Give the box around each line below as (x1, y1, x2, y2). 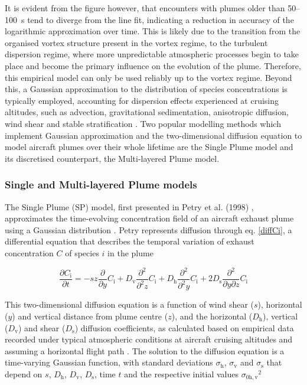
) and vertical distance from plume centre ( (12, 310, 168, 322)
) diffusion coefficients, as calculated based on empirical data (74, 321, 294, 334)
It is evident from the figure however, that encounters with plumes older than (5, 2, 285, 14)
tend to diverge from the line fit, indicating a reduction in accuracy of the (27, 13, 294, 25)
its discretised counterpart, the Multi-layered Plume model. (5, 152, 220, 164)
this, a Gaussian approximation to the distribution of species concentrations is (5, 83, 288, 95)
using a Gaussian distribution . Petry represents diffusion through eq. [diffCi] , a (5, 223, 292, 236)
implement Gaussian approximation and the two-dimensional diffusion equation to (5, 129, 302, 141)
